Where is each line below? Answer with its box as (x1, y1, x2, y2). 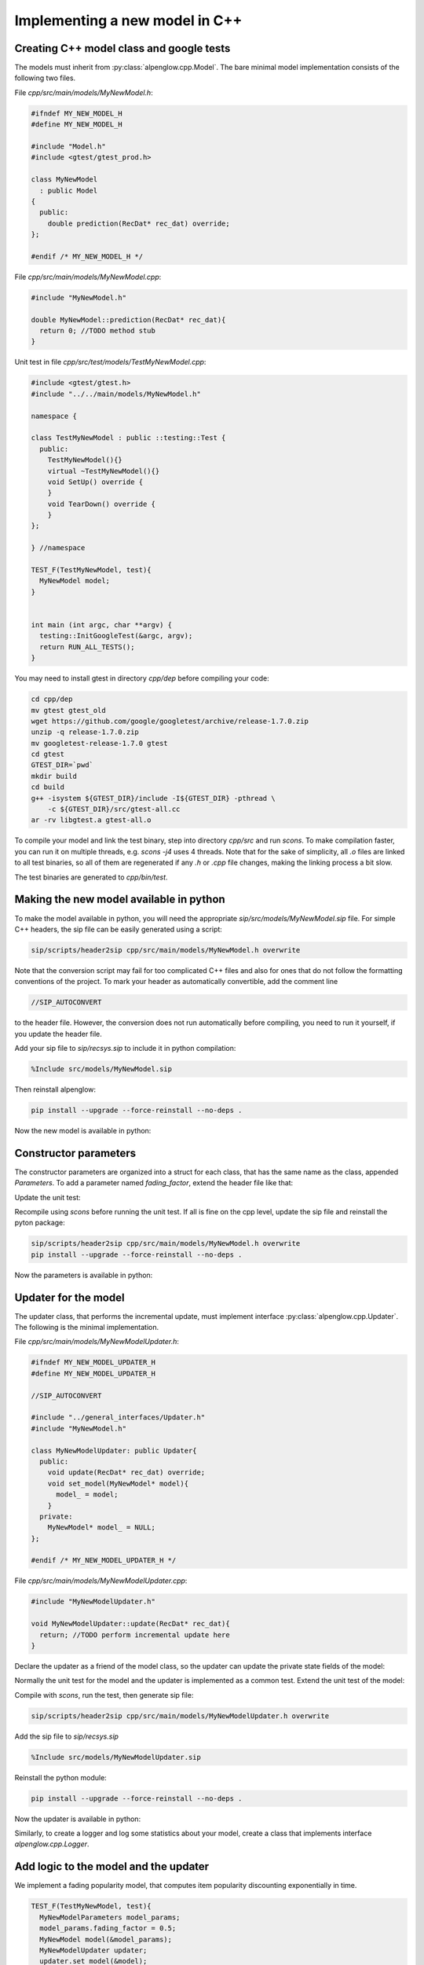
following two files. (14, 73, 76, 83)
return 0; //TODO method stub (39, 326, 156, 336)
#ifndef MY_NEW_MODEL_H (31, 108, 123, 118)
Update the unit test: (14, 1192, 81, 1202)
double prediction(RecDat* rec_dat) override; (47, 219, 231, 228)
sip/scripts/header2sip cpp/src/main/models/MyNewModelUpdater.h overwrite (31, 1711, 330, 1721)
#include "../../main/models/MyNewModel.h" (31, 389, 202, 399)
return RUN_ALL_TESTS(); (39, 642, 135, 652)
